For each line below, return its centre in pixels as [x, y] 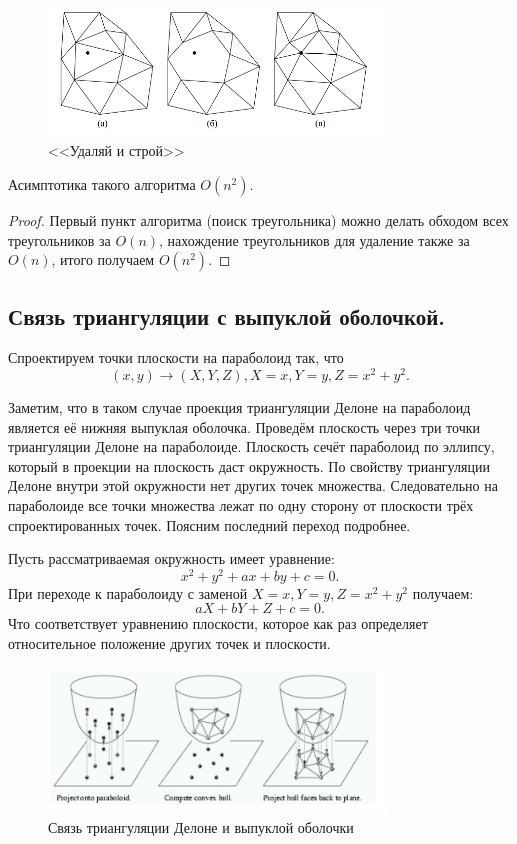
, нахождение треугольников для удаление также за [314, 239]
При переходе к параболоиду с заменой [128, 592]
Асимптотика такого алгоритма [102, 183]
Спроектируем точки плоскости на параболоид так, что [176, 357]
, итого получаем [103, 259]
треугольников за [59, 239]
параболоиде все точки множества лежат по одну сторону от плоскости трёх [241, 504]
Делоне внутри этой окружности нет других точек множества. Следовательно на [253, 485]
